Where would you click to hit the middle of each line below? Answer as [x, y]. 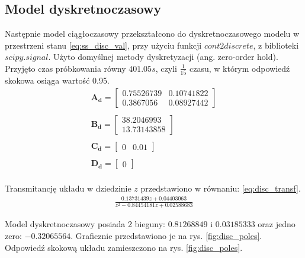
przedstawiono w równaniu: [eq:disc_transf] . [221, 188]
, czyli [166, 68]
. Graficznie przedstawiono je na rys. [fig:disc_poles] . [166, 235]
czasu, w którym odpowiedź [240, 68]
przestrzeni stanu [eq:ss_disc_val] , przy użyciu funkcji [103, 45]
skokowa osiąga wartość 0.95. [57, 80]
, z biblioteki [276, 45]
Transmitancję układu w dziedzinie [68, 188]
